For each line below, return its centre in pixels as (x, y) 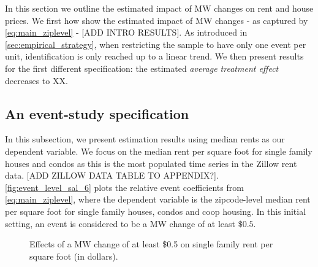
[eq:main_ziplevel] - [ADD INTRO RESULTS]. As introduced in (126, 32)
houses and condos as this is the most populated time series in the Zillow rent (151, 163)
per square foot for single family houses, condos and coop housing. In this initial (156, 211)
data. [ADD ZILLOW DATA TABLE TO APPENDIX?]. (112, 175)
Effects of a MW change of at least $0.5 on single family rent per (151, 244)
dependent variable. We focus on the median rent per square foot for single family (159, 151)
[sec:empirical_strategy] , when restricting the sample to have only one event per (156, 44)
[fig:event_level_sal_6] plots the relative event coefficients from (124, 187)
